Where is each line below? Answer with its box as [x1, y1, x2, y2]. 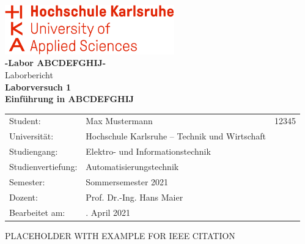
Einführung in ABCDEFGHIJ [5, 92, 134, 105]
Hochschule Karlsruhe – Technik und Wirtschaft [86, 130, 266, 142]
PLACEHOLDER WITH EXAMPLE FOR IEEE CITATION [5, 229, 235, 242]
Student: [9, 114, 41, 127]
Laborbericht [5, 68, 53, 81]
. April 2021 [86, 205, 131, 218]
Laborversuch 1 [5, 80, 72, 93]
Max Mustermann [86, 114, 153, 127]
